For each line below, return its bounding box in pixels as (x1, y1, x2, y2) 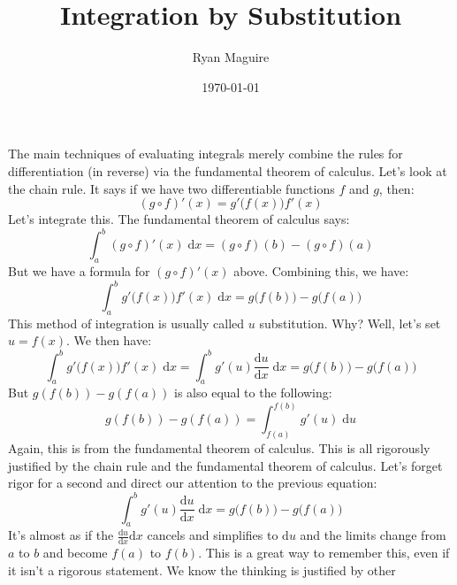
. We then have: (66, 331, 152, 350)
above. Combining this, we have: (233, 261, 409, 280)
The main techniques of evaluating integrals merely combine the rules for (8, 144, 403, 163)
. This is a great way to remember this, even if (198, 543, 450, 562)
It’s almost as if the (8, 526, 114, 544)
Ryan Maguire (192, 48, 270, 66)
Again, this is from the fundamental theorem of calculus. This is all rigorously (8, 439, 430, 458)
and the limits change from (300, 526, 446, 544)
